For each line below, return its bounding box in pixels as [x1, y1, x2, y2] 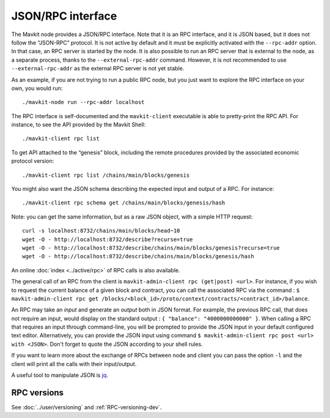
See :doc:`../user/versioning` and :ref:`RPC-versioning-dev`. [11, 403, 162, 411]
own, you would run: [11, 84, 63, 92]
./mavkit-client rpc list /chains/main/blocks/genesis [22, 171, 190, 179]
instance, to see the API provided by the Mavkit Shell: [11, 121, 146, 129]
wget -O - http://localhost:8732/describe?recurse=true [22, 236, 193, 243]
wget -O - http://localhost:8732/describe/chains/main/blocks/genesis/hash [22, 253, 254, 260]
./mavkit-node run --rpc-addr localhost [22, 99, 145, 106]
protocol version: [11, 157, 54, 165]
